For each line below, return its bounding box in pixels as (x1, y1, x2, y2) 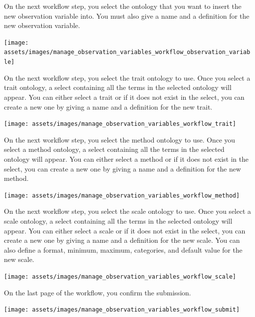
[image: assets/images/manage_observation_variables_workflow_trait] (4, 120, 236, 128)
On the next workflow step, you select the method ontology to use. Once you (4, 134, 235, 144)
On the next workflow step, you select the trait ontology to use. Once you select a (4, 72, 251, 83)
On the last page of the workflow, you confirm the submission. (4, 287, 191, 297)
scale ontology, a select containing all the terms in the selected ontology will (4, 216, 232, 226)
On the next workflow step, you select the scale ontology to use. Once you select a (4, 206, 251, 216)
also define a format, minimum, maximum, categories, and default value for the (4, 244, 243, 255)
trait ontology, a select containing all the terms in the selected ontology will (4, 82, 232, 92)
